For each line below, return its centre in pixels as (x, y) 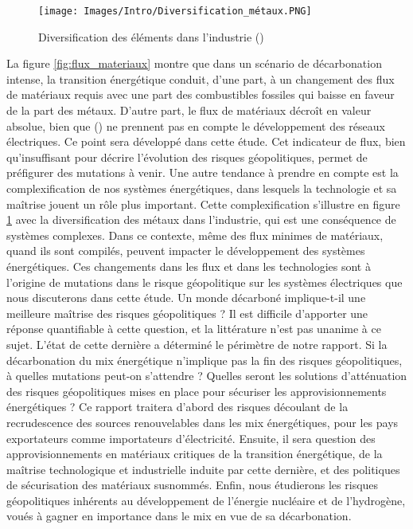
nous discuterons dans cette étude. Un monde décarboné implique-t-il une (186, 298)
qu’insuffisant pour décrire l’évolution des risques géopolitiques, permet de (187, 157)
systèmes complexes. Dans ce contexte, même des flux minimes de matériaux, (195, 235)
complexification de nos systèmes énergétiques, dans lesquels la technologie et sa (202, 188)
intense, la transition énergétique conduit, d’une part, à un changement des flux (201, 78)
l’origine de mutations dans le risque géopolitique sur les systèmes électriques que (205, 282)
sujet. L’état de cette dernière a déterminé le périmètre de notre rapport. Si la (197, 344)
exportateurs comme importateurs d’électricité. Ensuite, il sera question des (191, 438)
